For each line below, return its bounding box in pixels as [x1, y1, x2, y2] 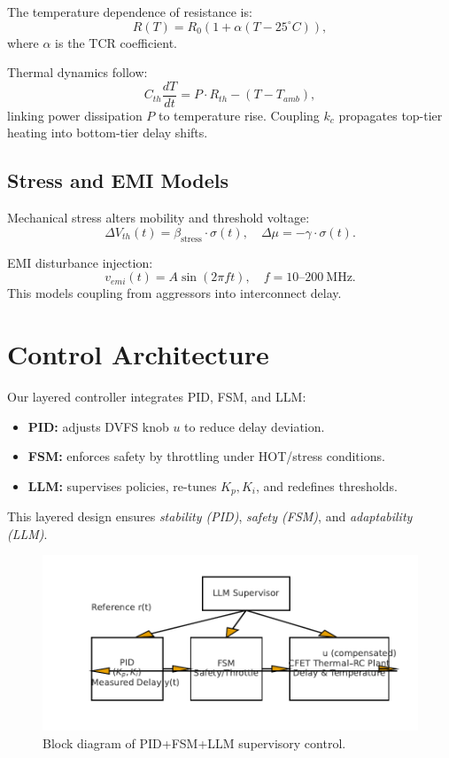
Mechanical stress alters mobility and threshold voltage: [7, 208, 310, 227]
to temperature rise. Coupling [159, 105, 320, 124]
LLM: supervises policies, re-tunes [27, 476, 217, 495]
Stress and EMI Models [7, 167, 228, 194]
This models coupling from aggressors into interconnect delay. [7, 284, 342, 302]
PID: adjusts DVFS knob [27, 417, 169, 435]
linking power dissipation [7, 105, 143, 124]
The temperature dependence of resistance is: [7, 3, 252, 20]
